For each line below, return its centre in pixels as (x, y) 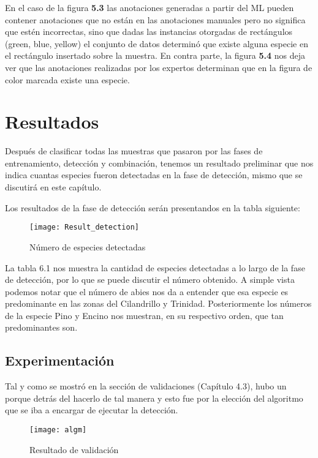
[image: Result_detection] (84, 227)
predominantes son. (41, 327)
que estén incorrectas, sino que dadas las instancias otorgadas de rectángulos (149, 32)
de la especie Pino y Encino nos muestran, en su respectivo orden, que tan (144, 315)
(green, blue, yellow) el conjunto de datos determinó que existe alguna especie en (157, 43)
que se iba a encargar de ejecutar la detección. (92, 410)
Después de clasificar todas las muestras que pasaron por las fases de (134, 151)
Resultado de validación (74, 449)
